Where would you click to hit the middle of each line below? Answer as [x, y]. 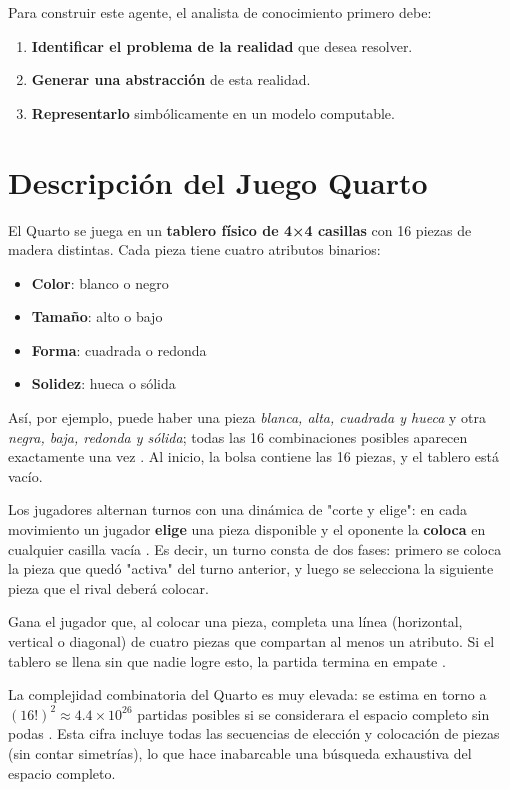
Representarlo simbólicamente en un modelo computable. [213, 112]
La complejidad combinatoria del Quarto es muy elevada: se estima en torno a [247, 694]
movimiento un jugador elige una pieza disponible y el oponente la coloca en [247, 529]
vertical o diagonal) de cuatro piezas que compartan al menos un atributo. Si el [251, 641]
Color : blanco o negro [100, 282]
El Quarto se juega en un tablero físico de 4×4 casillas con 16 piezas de [240, 229]
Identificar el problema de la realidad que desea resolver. [222, 45]
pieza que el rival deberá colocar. [108, 587]
